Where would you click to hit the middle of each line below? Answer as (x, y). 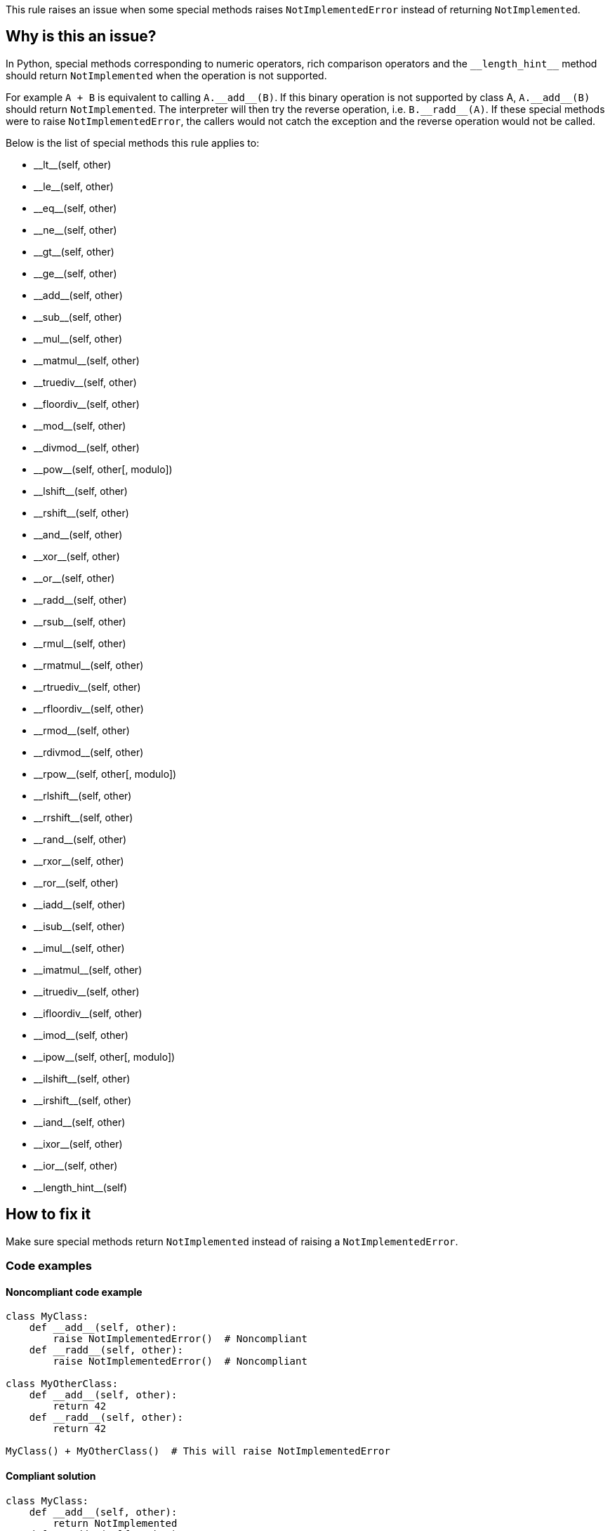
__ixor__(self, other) (78, 1144)
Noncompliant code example (74, 1292)
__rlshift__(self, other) (83, 795)
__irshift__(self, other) (83, 1100)
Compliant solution (51, 1476)
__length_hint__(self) (80, 1187)
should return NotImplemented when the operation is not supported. (166, 75)
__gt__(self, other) (74, 251)
